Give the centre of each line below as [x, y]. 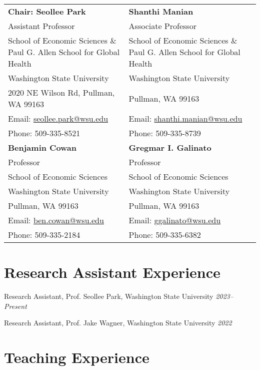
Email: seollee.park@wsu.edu [58, 118]
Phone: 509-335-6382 [165, 235]
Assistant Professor [41, 26]
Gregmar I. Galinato [170, 147]
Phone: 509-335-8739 [165, 133]
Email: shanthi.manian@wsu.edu [185, 118]
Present [15, 306]
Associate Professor [162, 26]
